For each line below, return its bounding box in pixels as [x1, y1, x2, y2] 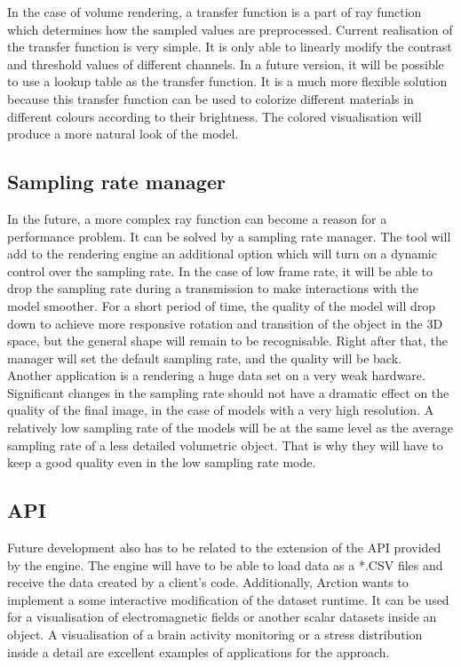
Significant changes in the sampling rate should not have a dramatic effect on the [7, 383, 449, 401]
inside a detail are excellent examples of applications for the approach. [7, 642, 390, 661]
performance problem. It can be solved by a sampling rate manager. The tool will [7, 226, 451, 245]
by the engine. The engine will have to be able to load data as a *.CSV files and [7, 555, 443, 574]
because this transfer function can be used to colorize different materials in [7, 89, 414, 107]
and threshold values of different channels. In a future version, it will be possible [7, 54, 444, 73]
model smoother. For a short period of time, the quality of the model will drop [7, 296, 436, 314]
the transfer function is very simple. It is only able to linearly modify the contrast [7, 37, 452, 56]
